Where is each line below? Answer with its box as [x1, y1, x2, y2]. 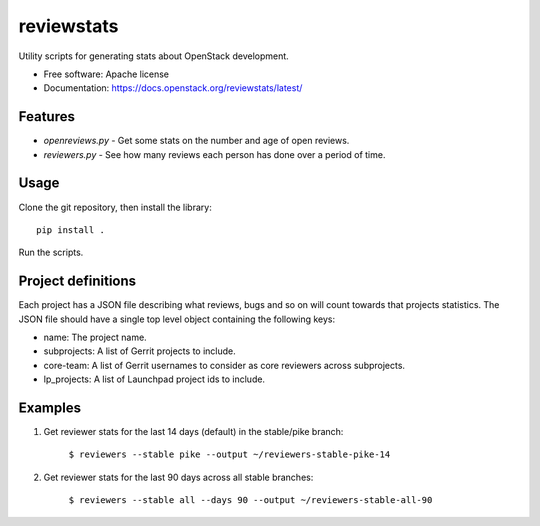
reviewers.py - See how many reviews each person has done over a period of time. [43, 148, 386, 160]
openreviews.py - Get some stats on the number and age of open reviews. [43, 135, 350, 147]
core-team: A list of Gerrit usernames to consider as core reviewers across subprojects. [43, 359, 405, 371]
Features [18, 108, 75, 125]
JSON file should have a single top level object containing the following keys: [18, 313, 336, 325]
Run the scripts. [18, 246, 84, 259]
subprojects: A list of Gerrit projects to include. [43, 345, 237, 357]
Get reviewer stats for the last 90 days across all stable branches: [43, 471, 314, 483]
